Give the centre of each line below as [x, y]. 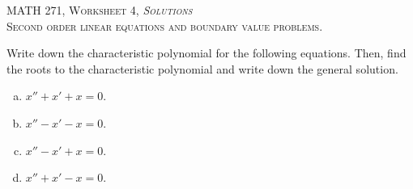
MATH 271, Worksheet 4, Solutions [100, 10]
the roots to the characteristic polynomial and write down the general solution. [202, 68]
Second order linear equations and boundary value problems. [165, 25]
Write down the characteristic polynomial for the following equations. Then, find [206, 53]
